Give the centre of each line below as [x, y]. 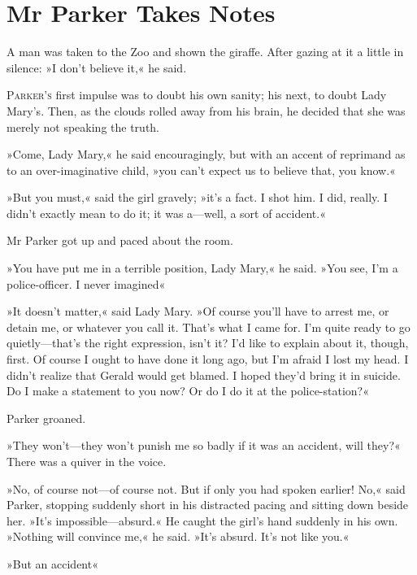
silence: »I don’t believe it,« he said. [97, 67]
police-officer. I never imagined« [86, 283]
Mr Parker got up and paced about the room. [120, 240]
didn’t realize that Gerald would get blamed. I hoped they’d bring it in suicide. [204, 375]
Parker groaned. [46, 418]
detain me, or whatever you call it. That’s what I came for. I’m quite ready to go [208, 327]
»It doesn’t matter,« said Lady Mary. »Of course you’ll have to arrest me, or [198, 311]
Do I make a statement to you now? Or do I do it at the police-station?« [188, 391]
